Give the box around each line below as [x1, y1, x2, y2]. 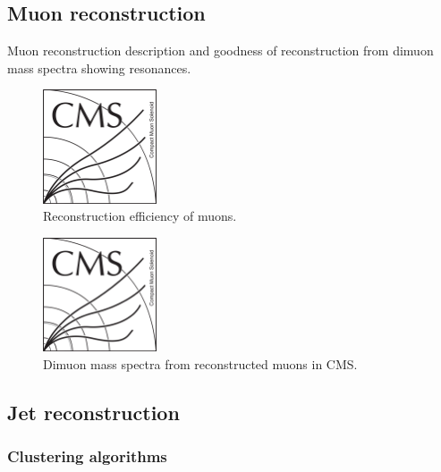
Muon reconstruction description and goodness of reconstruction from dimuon [7, 41, 434, 60]
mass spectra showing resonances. [7, 58, 191, 77]
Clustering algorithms [7, 444, 167, 467]
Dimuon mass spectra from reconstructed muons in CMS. [43, 354, 358, 373]
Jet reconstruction [7, 398, 180, 426]
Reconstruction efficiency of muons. [43, 206, 237, 225]
